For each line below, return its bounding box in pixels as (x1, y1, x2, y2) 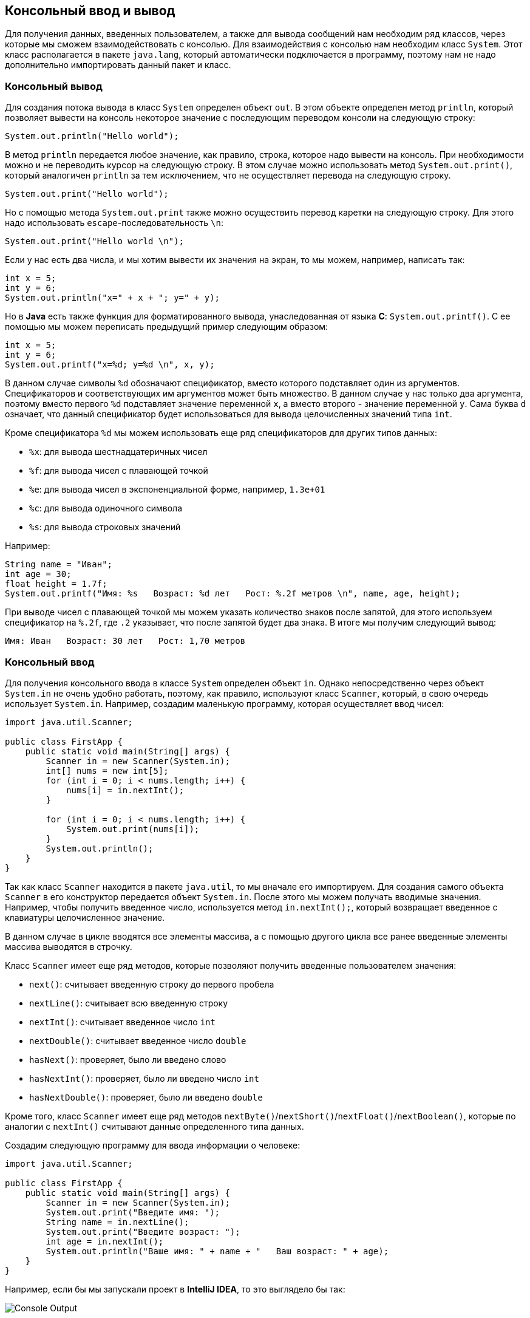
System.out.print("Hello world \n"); (5, 236, 185, 247)
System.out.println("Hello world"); (5, 131, 179, 142)
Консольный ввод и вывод (5, 3, 175, 18)
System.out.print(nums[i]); (66, 824, 200, 834)
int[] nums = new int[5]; (46, 765, 169, 776)
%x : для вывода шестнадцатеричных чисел (29, 446, 208, 457)
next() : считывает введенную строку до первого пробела (29, 978, 274, 989)
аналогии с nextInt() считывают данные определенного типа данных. (5, 1121, 304, 1132)
